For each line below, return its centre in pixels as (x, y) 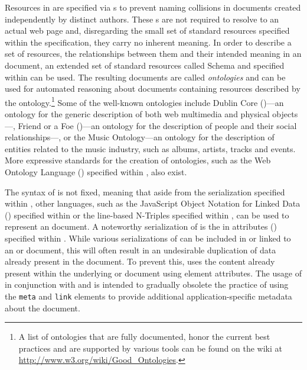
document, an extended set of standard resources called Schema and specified (145, 65)
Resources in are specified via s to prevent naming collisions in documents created (153, 7)
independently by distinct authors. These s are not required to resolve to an (142, 19)
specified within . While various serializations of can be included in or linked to (148, 238)
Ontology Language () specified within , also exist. (96, 171)
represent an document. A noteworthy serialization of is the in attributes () (141, 226)
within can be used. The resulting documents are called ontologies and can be (145, 77)
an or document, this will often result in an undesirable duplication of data (141, 250)
